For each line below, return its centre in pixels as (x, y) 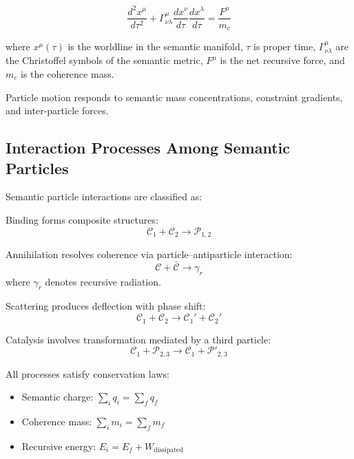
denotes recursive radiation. (103, 281)
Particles (37, 168)
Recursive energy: (59, 446)
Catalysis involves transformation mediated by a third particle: (138, 339)
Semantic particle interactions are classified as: (104, 196)
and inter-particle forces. (57, 110)
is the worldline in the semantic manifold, (155, 46)
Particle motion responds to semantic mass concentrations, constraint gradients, (174, 97)
